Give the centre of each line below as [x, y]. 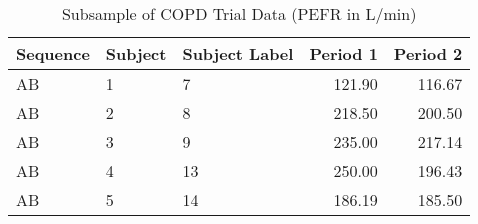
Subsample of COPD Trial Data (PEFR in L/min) [239, 13]
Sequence [53, 53]
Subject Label [238, 53]
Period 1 [343, 53]
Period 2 [428, 53]
